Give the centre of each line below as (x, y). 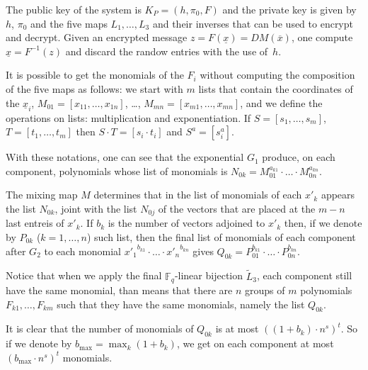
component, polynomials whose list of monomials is (117, 170)
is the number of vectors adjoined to (186, 223)
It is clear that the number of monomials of (100, 329)
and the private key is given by (289, 9)
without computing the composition (277, 75)
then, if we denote (323, 223)
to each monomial (82, 251)
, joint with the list (96, 208)
